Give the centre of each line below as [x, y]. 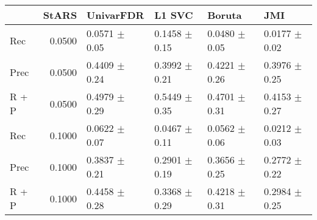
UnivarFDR [116, 15]
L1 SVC [174, 15]
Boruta [225, 15]
